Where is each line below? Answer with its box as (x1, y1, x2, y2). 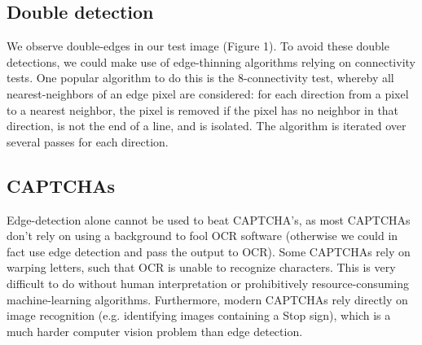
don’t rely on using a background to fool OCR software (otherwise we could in (7, 227, 398, 244)
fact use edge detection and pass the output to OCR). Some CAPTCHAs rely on (7, 242, 411, 260)
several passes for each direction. (7, 133, 169, 150)
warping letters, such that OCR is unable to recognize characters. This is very (7, 259, 396, 276)
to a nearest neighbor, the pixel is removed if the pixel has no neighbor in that (7, 101, 399, 118)
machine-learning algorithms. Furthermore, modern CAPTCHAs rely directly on (7, 290, 408, 308)
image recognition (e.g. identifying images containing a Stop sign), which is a (7, 307, 391, 324)
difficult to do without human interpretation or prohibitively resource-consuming (7, 274, 409, 291)
